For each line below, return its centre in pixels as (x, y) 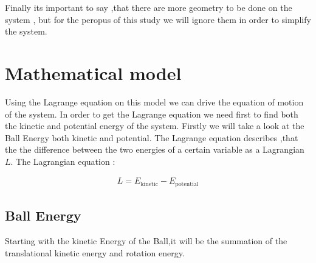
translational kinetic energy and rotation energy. (95, 252)
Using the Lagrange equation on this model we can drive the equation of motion (154, 102)
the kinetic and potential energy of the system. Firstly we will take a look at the (155, 126)
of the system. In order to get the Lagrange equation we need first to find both (152, 114)
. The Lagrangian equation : (63, 161)
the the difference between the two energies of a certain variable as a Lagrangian (155, 149)
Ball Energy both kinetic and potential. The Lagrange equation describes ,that (152, 137)
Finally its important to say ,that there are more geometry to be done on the (149, 7)
